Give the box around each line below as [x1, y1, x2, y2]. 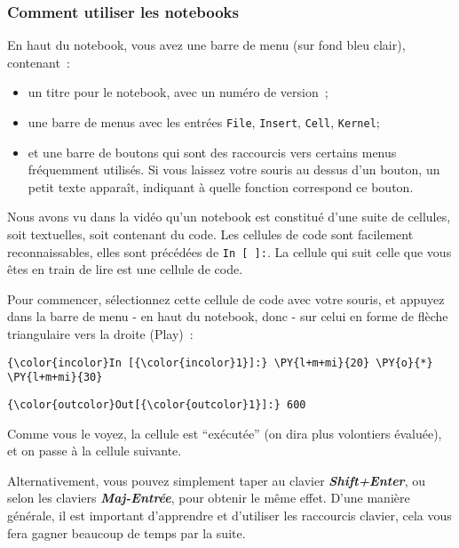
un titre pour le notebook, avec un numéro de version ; [28, 83, 328, 101]
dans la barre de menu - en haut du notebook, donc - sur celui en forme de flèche [7, 307, 448, 326]
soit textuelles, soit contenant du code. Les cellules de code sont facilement [7, 225, 414, 244]
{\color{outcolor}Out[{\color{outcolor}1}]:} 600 [7, 398, 306, 411]
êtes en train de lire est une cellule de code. [7, 260, 243, 278]
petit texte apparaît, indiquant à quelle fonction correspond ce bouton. [28, 177, 414, 196]
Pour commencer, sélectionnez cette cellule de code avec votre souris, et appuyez [7, 289, 445, 308]
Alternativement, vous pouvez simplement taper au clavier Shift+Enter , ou [7, 471, 425, 489]
